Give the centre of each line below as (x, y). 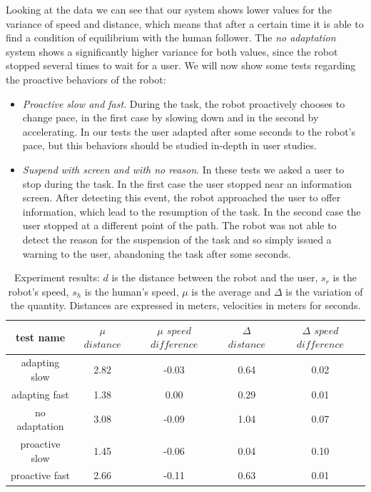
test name (40, 337)
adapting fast (40, 394)
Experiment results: (57, 277)
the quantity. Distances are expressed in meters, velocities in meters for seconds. (185, 305)
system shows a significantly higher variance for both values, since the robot (172, 51)
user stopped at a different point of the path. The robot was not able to (179, 225)
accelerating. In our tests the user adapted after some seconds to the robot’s (189, 131)
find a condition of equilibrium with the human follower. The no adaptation (171, 37)
